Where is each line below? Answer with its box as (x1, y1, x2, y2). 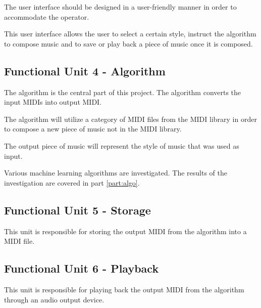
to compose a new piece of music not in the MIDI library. (4, 123, 182, 134)
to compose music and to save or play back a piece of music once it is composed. (4, 38, 253, 49)
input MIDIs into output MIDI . (4, 97, 102, 107)
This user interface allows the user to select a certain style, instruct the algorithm (4, 28, 256, 39)
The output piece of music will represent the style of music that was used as (4, 140, 239, 151)
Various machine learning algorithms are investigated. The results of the (4, 167, 227, 178)
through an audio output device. (4, 294, 105, 304)
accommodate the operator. (4, 11, 89, 22)
